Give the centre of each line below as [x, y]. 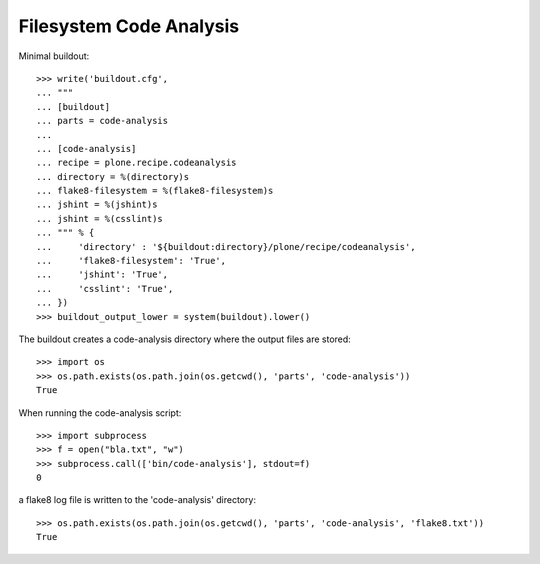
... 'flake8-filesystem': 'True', [131, 261]
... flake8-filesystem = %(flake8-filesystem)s [155, 191]
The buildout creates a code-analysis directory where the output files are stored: [185, 339]
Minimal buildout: [54, 56]
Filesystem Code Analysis [129, 26]
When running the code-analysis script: [100, 412]
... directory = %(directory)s [113, 176]
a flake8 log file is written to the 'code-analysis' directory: [137, 500]
